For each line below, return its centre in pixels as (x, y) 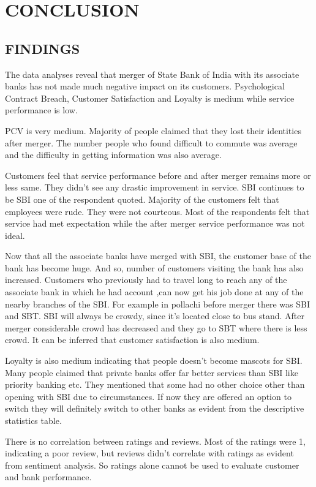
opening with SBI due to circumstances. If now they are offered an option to (148, 396)
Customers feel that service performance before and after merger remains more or (158, 175)
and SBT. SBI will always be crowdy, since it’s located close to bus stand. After (155, 316)
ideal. (15, 235)
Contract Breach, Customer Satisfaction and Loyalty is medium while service (150, 98)
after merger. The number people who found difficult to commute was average (151, 142)
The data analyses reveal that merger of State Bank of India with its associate (152, 74)
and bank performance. (48, 477)
